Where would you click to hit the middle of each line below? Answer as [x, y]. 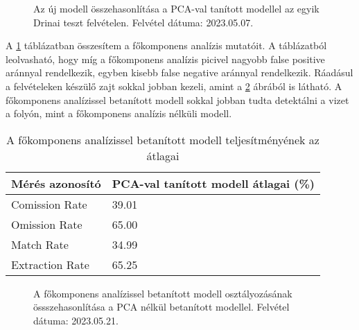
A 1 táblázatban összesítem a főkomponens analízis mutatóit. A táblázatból [166, 45]
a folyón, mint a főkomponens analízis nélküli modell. [119, 113]
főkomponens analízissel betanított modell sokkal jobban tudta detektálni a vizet [177, 99]
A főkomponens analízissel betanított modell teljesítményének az [163, 139]
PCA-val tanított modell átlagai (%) [213, 183]
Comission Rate [49, 204]
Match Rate [40, 244]
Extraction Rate [50, 264]
